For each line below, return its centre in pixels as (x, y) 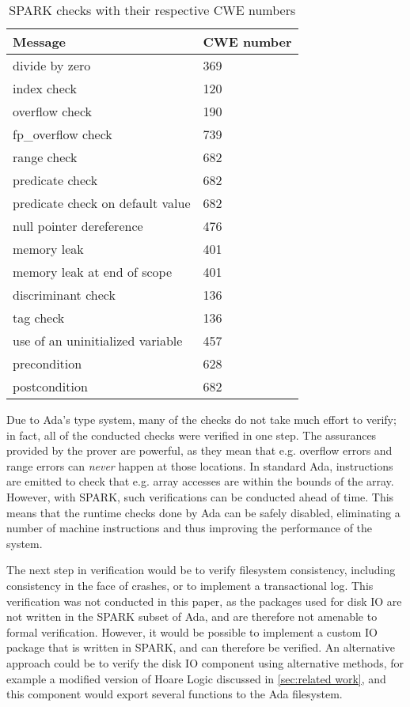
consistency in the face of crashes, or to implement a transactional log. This (190, 585)
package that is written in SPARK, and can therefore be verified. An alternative (201, 647)
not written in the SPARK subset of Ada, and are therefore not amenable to (192, 616)
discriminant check (64, 295)
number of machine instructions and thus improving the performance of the (190, 528)
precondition (47, 363)
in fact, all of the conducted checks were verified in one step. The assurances (192, 435)
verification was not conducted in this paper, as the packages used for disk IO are (204, 601)
